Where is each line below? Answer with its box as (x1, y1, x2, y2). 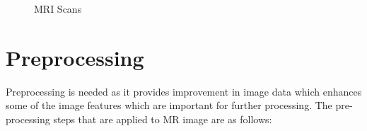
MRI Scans (34, 1, 82, 16)
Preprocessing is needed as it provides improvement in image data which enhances (6, 84, 362, 98)
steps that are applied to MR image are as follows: (53, 111, 272, 126)
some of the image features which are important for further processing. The (6, 98, 332, 113)
